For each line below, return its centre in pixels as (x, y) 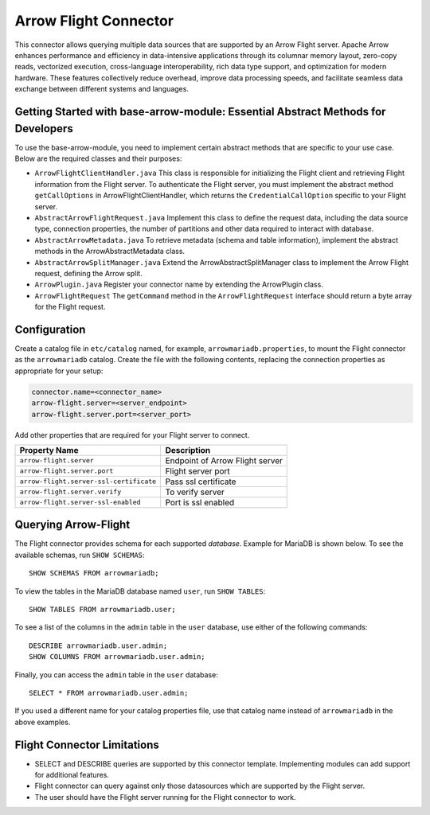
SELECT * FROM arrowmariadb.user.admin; (109, 693)
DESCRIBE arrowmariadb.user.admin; (98, 645)
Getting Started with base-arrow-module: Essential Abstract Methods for (200, 111)
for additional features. (72, 775)
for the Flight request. (70, 307)
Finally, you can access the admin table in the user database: (116, 675)
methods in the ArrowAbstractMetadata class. (110, 252)
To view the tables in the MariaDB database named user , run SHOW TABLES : (140, 591)
